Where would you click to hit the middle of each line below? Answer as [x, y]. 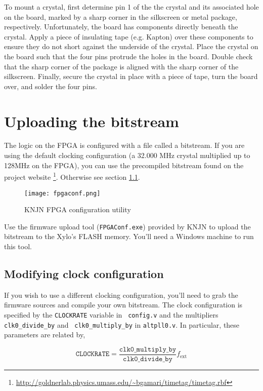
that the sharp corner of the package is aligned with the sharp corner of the [121, 66]
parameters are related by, [45, 335]
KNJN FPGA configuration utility [78, 209]
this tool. [18, 246]
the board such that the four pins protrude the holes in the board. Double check [128, 56]
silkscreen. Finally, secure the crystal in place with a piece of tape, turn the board [131, 76]
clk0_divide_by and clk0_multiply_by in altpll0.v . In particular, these [122, 324]
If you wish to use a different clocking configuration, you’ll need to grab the [121, 295]
